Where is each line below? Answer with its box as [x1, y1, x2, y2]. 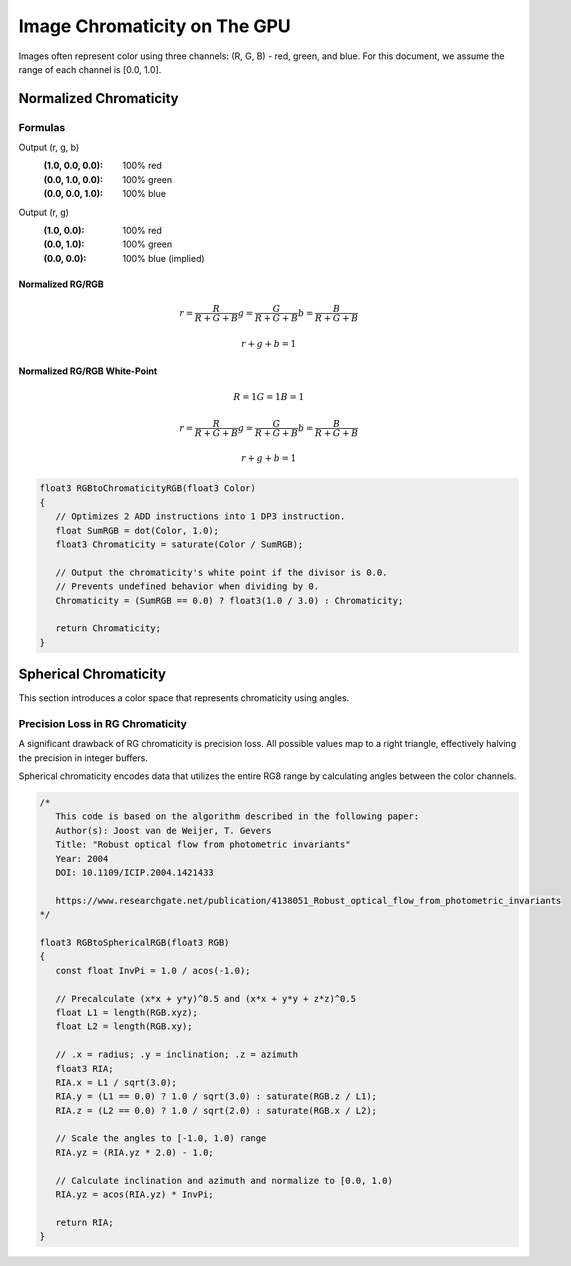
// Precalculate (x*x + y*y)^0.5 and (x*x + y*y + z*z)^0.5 [55, 993, 357, 1004]
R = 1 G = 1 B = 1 [233, 391, 305, 403]
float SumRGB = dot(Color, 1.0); [55, 525, 220, 536]
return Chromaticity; [55, 623, 162, 634]
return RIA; [55, 1216, 114, 1228]
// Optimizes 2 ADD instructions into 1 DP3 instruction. [55, 511, 346, 522]
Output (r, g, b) [18, 141, 80, 154]
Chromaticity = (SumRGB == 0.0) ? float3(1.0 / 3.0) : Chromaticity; [55, 595, 404, 606]
